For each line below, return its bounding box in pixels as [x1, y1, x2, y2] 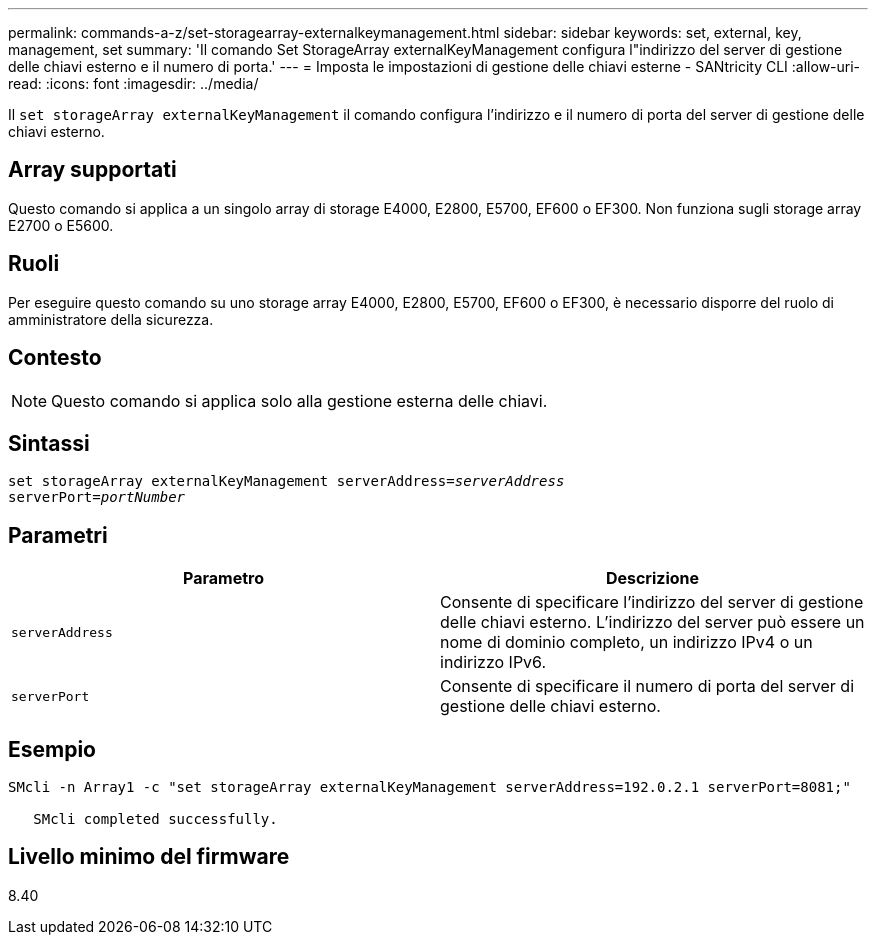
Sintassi [8, 430, 90, 456]
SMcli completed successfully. [33, 811, 278, 828]
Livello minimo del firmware [8, 844, 290, 870]
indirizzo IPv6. [440, 652, 547, 673]
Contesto [8, 345, 102, 371]
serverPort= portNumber [8, 489, 186, 506]
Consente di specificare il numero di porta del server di [440, 676, 855, 697]
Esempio [8, 736, 96, 762]
